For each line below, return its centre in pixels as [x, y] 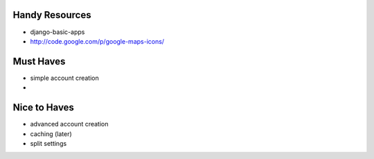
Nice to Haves [43, 108]
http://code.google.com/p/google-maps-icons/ [97, 41]
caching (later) [51, 134]
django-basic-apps [57, 32]
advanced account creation [69, 124]
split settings [48, 143]
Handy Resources [52, 15]
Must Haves [39, 61]
